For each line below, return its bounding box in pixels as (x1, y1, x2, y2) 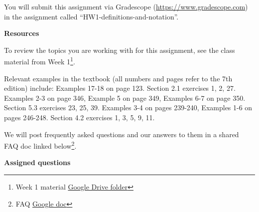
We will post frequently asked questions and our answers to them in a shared (4, 129, 239, 139)
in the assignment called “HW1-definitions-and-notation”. (4, 11, 179, 21)
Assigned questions (4, 157, 71, 168)
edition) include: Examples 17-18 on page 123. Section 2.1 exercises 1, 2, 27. (4, 83, 236, 93)
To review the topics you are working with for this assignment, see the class (4, 44, 235, 55)
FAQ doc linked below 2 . (4, 139, 77, 151)
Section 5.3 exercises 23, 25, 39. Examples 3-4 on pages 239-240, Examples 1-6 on (4, 102, 253, 113)
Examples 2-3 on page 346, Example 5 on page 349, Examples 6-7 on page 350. (4, 92, 246, 103)
